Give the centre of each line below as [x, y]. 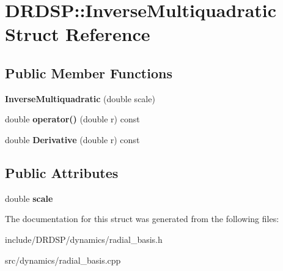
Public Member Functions [89, 72]
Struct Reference [78, 34]
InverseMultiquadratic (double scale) [80, 98]
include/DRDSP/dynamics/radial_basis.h [84, 239]
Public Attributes [62, 172]
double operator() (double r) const [72, 119]
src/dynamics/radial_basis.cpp [63, 260]
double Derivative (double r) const [72, 139]
